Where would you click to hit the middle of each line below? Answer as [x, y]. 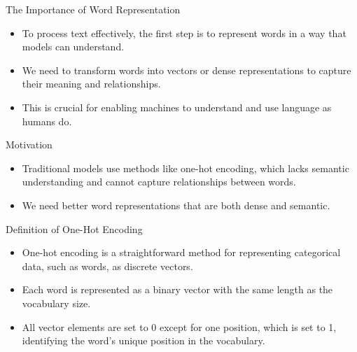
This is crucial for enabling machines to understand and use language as [177, 107]
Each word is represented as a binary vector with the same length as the [177, 289]
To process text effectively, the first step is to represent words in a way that [184, 33]
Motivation [29, 145]
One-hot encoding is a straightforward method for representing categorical [181, 252]
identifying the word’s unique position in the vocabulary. [143, 340]
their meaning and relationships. [91, 84]
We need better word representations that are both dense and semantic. [176, 205]
